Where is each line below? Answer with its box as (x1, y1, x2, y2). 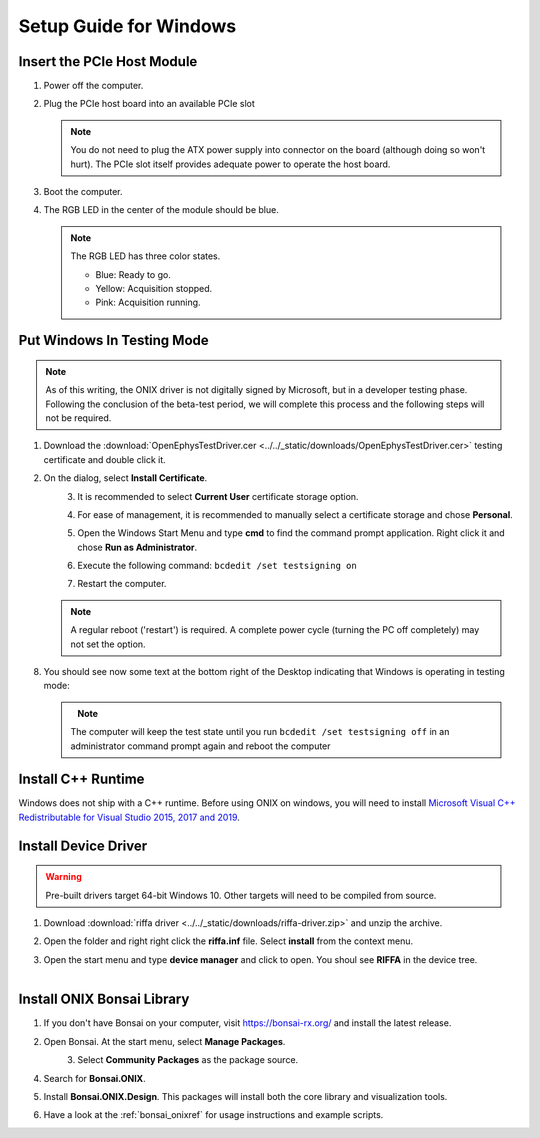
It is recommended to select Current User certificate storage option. (77, 490, 359, 502)
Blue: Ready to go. (95, 268, 172, 280)
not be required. (45, 411, 112, 424)
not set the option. (70, 638, 146, 650)
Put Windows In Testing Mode (18, 332, 209, 349)
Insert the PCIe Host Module (18, 53, 198, 70)
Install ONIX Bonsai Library (18, 991, 190, 1008)
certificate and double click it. (43, 453, 167, 465)
